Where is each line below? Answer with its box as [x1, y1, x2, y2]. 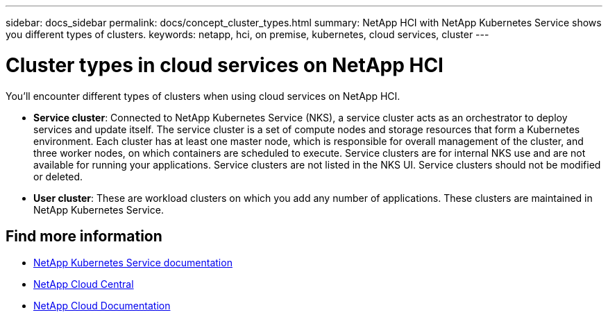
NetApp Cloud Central [33, 278, 134, 291]
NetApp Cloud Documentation [33, 300, 171, 312]
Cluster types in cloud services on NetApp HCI [6, 53, 444, 77]
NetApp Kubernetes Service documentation [33, 257, 233, 269]
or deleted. [33, 170, 83, 182]
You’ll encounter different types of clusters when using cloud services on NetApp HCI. [6, 89, 400, 102]
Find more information [6, 227, 162, 245]
